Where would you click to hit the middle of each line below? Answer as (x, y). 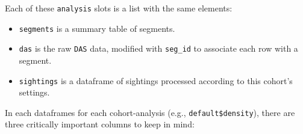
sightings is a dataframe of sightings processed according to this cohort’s (156, 80)
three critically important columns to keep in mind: (100, 124)
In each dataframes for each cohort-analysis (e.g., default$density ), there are (150, 112)
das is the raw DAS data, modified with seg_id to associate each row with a (158, 48)
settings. (34, 92)
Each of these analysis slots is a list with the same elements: (119, 8)
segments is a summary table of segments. (97, 28)
